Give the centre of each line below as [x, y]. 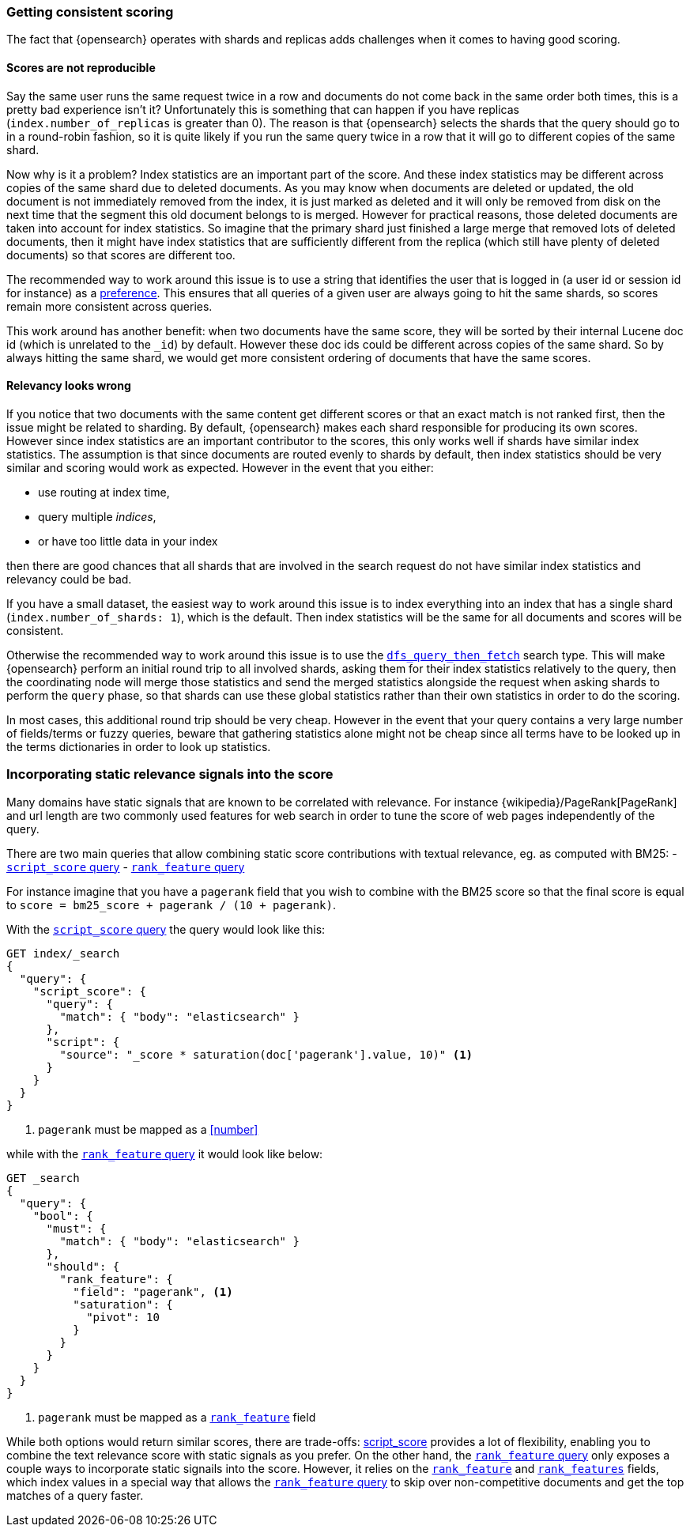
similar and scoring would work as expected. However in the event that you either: [220, 467]
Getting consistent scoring [90, 12]
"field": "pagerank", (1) [153, 1291]
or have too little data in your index [128, 541]
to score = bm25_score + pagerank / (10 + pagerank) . [171, 904]
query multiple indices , [97, 516]
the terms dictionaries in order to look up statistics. [139, 746]
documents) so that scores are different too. [121, 255]
